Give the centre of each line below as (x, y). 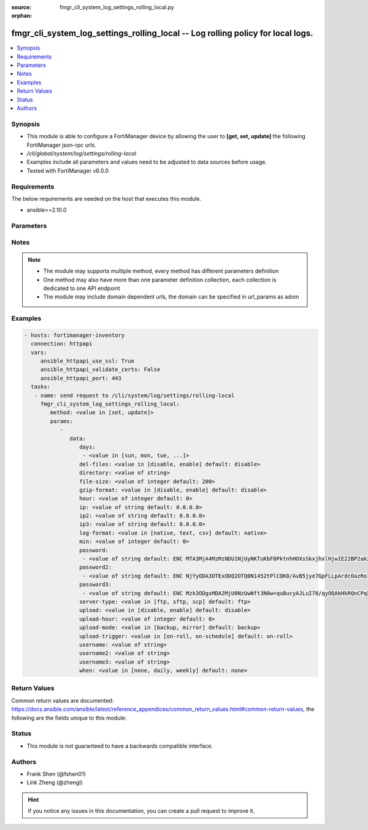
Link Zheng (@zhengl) (55, 783)
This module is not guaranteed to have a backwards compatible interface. (120, 746)
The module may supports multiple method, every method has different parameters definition (161, 271)
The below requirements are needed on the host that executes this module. (106, 198)
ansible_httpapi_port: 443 (81, 378)
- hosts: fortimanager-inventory (75, 335)
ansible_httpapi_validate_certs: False (100, 370)
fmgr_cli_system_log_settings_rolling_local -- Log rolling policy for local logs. (162, 33)
